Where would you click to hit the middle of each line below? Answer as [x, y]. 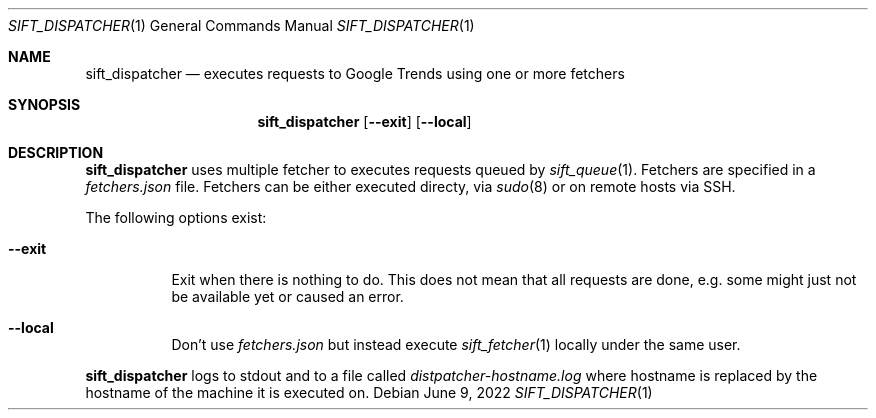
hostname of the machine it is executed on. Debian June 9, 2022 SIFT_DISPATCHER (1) [369, 392]
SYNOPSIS [44, 104]
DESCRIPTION [56, 152]
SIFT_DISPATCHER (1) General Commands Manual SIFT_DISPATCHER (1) [241, 25]
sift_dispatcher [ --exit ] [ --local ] [364, 121]
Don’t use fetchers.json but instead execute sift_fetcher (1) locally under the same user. [456, 344]
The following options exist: [176, 217]
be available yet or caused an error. [287, 296]
